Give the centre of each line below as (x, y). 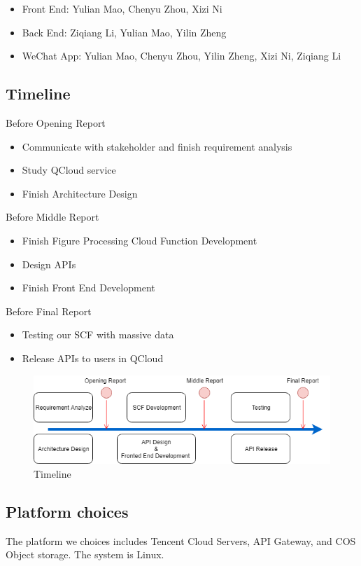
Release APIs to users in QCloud (93, 358)
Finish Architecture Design (80, 193)
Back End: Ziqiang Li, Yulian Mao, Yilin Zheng (124, 32)
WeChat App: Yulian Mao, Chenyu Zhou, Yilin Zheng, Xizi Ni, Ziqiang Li (182, 56)
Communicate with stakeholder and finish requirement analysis (157, 146)
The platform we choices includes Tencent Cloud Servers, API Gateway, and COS (181, 540)
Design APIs (49, 264)
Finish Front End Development (89, 288)
